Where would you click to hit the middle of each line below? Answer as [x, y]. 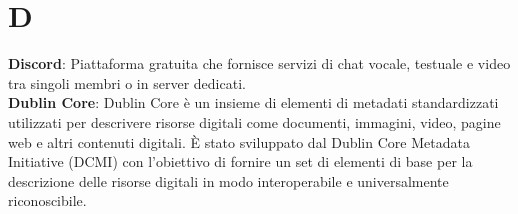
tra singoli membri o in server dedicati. [127, 82]
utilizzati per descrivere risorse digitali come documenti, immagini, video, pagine [254, 121]
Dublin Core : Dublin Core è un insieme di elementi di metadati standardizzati [253, 102]
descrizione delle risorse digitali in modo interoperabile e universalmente [228, 180]
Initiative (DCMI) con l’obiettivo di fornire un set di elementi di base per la [240, 161]
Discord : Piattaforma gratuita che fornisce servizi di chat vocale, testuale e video [259, 63]
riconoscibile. [47, 200]
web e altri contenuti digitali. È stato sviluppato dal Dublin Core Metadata [239, 141]
